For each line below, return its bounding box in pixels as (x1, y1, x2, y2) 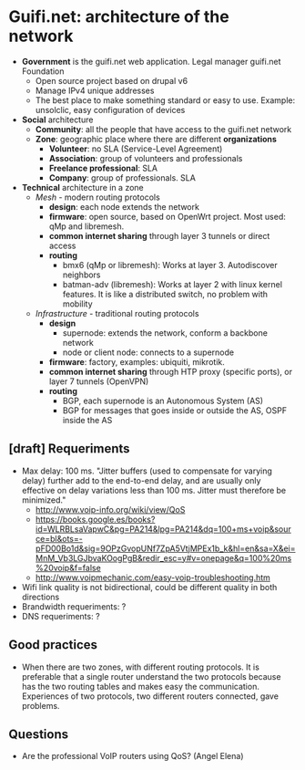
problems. (21, 700, 60, 711)
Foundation (21, 66, 65, 77)
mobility (62, 298, 93, 309)
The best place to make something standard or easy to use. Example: (35, 94, 296, 106)
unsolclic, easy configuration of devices (35, 104, 186, 115)
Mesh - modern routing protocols (35, 192, 160, 203)
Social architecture (21, 114, 94, 125)
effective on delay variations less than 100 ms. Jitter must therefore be (21, 484, 287, 495)
